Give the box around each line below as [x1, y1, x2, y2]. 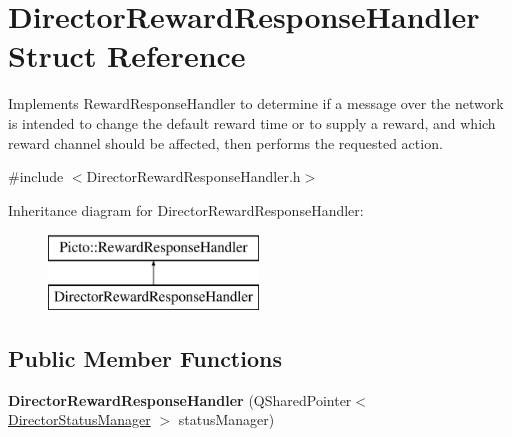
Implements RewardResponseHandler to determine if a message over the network [8, 93, 504, 114]
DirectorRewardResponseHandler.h [86, 166, 301, 187]
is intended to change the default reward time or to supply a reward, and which [8, 112, 496, 133]
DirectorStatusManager [8, 409, 151, 430]
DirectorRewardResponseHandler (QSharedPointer [8, 389, 352, 410]
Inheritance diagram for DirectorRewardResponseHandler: [8, 199, 364, 220]
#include [8, 166, 64, 187]
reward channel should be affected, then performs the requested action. [8, 132, 443, 153]
